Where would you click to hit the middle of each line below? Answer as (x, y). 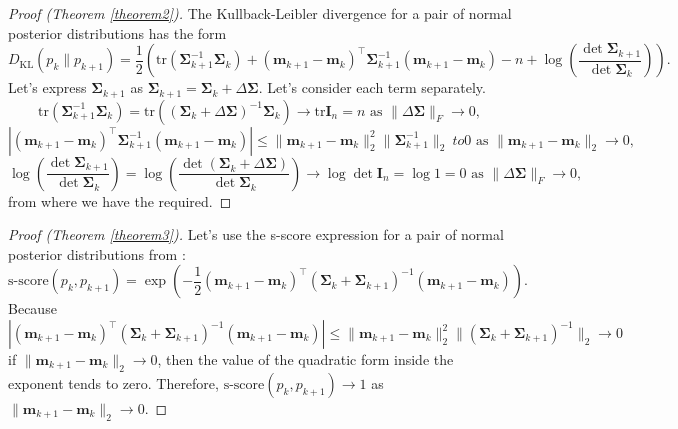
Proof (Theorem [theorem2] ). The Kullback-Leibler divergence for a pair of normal (260, 13)
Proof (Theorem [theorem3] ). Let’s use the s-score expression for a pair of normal (256, 234)
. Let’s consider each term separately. (372, 87)
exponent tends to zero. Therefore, (113, 382)
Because (32, 308)
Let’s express (47, 87)
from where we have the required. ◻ (120, 200)
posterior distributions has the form (117, 32)
